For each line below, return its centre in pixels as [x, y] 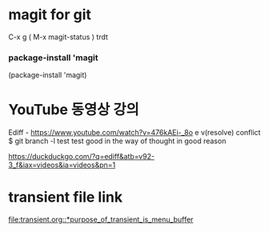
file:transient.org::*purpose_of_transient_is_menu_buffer [101, 220]
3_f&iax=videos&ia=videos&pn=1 [62, 165]
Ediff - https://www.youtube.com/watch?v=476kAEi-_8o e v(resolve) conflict [134, 133]
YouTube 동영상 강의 [74, 110]
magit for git [50, 15]
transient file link [65, 197]
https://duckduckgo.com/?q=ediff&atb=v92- [81, 157]
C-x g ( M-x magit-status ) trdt [58, 37]
